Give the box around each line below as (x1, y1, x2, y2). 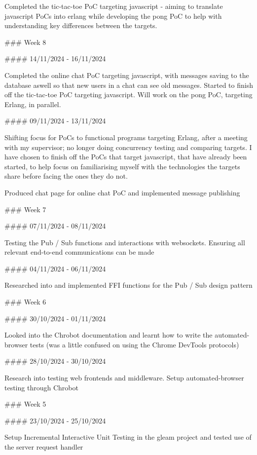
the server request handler (4, 442, 83, 452)
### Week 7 (4, 204, 46, 214)
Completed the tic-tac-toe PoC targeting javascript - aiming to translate (4, 1, 223, 11)
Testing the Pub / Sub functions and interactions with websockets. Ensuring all (4, 237, 245, 247)
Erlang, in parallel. (4, 99, 61, 109)
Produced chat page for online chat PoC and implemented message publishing (4, 187, 240, 197)
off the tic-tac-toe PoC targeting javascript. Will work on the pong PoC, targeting (4, 89, 253, 100)
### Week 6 (4, 297, 46, 307)
